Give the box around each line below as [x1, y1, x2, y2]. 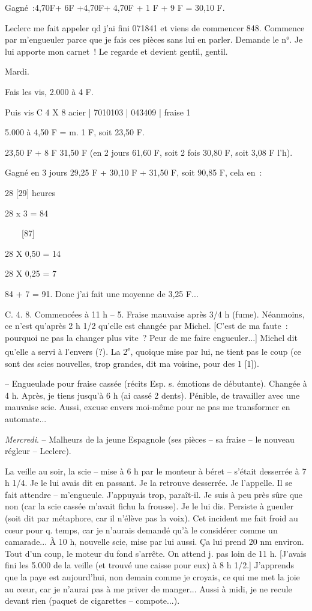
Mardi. [5, 65, 29, 78]
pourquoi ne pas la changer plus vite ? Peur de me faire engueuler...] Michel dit [5, 331, 298, 343]
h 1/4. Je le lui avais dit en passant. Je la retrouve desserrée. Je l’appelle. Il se [5, 476, 293, 489]
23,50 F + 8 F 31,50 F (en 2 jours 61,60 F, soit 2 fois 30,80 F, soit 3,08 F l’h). [5, 146, 293, 158]
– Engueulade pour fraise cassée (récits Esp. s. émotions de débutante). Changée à [5, 377, 307, 390]
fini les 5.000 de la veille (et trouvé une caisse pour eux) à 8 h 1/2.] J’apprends [5, 559, 295, 571]
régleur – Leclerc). [5, 444, 71, 457]
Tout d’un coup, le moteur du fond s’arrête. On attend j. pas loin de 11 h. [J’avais [5, 547, 307, 559]
